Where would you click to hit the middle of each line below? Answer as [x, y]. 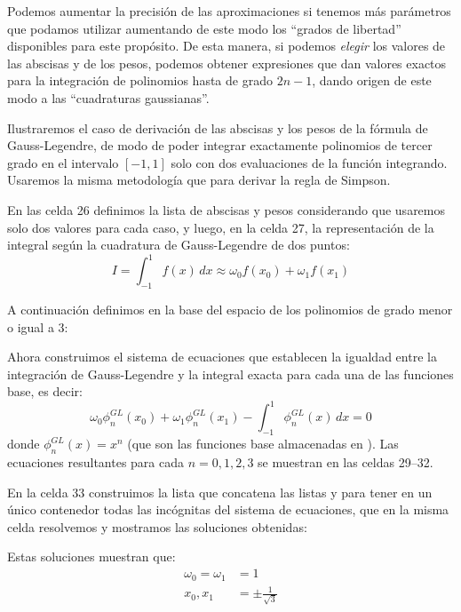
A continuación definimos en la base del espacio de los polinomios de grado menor [230, 310]
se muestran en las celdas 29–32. [346, 462]
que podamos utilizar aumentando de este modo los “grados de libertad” [204, 28]
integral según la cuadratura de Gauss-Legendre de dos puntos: [179, 245]
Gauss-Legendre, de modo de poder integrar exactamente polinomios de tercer [220, 145]
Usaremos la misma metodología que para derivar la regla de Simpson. [199, 180]
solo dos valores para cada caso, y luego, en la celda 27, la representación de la [221, 227]
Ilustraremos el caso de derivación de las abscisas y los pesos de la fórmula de [218, 127]
